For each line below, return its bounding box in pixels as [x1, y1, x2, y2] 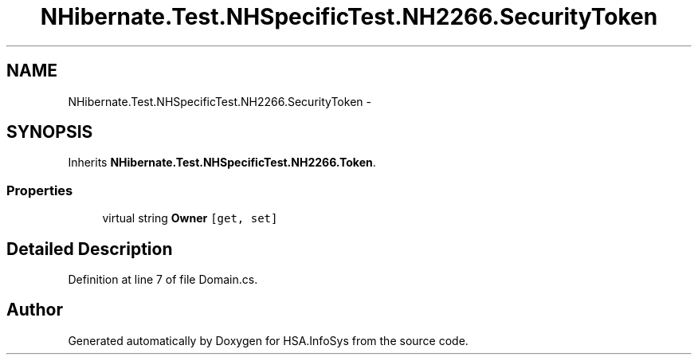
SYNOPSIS [6, 122, 93, 143]
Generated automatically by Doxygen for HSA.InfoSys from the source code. [68, 333, 469, 347]
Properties [6, 182, 73, 198]
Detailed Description [6, 238, 173, 259]
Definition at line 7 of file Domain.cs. [68, 273, 258, 287]
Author [6, 300, 63, 320]
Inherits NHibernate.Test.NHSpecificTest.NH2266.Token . [68, 155, 376, 170]
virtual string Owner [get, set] [102, 211, 278, 226]
